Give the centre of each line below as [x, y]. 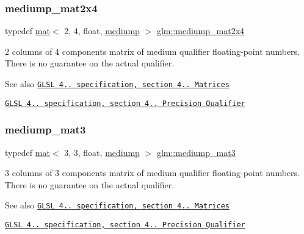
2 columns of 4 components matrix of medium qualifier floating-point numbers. [152, 51]
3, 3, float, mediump [102, 152]
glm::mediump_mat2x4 [201, 31]
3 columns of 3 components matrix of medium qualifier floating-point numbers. [152, 173]
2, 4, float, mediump [102, 31]
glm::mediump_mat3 [196, 152]
